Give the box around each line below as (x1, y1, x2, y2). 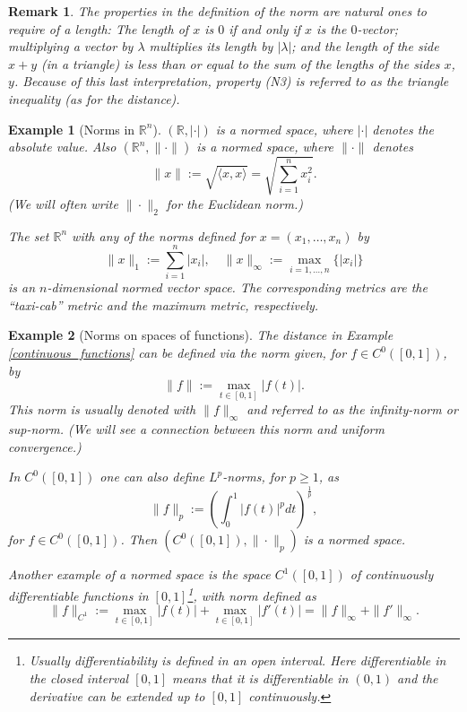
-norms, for (222, 467, 286, 486)
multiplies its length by (149, 37, 273, 56)
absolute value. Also (8, 137, 117, 156)
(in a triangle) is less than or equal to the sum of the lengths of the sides (41, 54, 440, 73)
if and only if (229, 19, 301, 38)
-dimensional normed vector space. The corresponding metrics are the (47, 278, 428, 297)
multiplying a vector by (8, 37, 134, 56)
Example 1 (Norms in (8, 119, 135, 138)
